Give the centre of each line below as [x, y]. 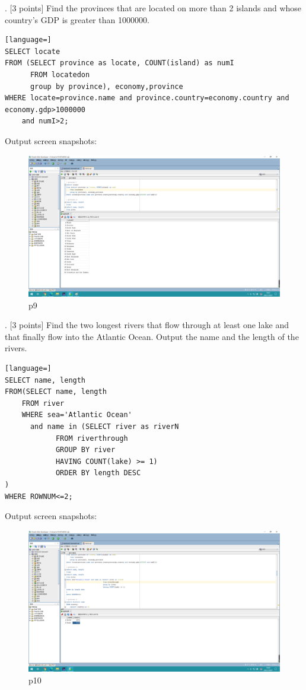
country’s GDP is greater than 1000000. [77, 19]
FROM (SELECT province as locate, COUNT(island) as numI [119, 63]
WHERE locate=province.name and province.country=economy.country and [147, 98]
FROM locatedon [60, 74]
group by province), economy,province [106, 86]
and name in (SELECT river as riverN [104, 426]
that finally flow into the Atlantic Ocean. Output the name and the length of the [152, 336]
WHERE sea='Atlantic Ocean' [77, 415]
